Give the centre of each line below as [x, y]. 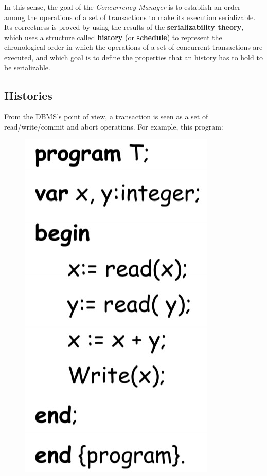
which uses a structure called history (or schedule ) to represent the [113, 37]
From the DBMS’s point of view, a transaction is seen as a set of [106, 116]
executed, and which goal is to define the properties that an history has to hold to [133, 57]
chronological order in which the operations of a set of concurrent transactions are [133, 47]
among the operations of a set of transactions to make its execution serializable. [130, 17]
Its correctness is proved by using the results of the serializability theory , [124, 27]
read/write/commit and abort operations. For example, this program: [114, 126]
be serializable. [27, 67]
